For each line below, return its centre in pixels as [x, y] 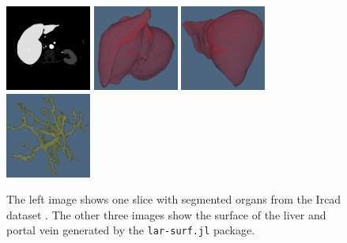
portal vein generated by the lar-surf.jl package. [131, 230]
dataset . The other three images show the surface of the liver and [166, 214]
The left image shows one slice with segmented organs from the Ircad [174, 199]
